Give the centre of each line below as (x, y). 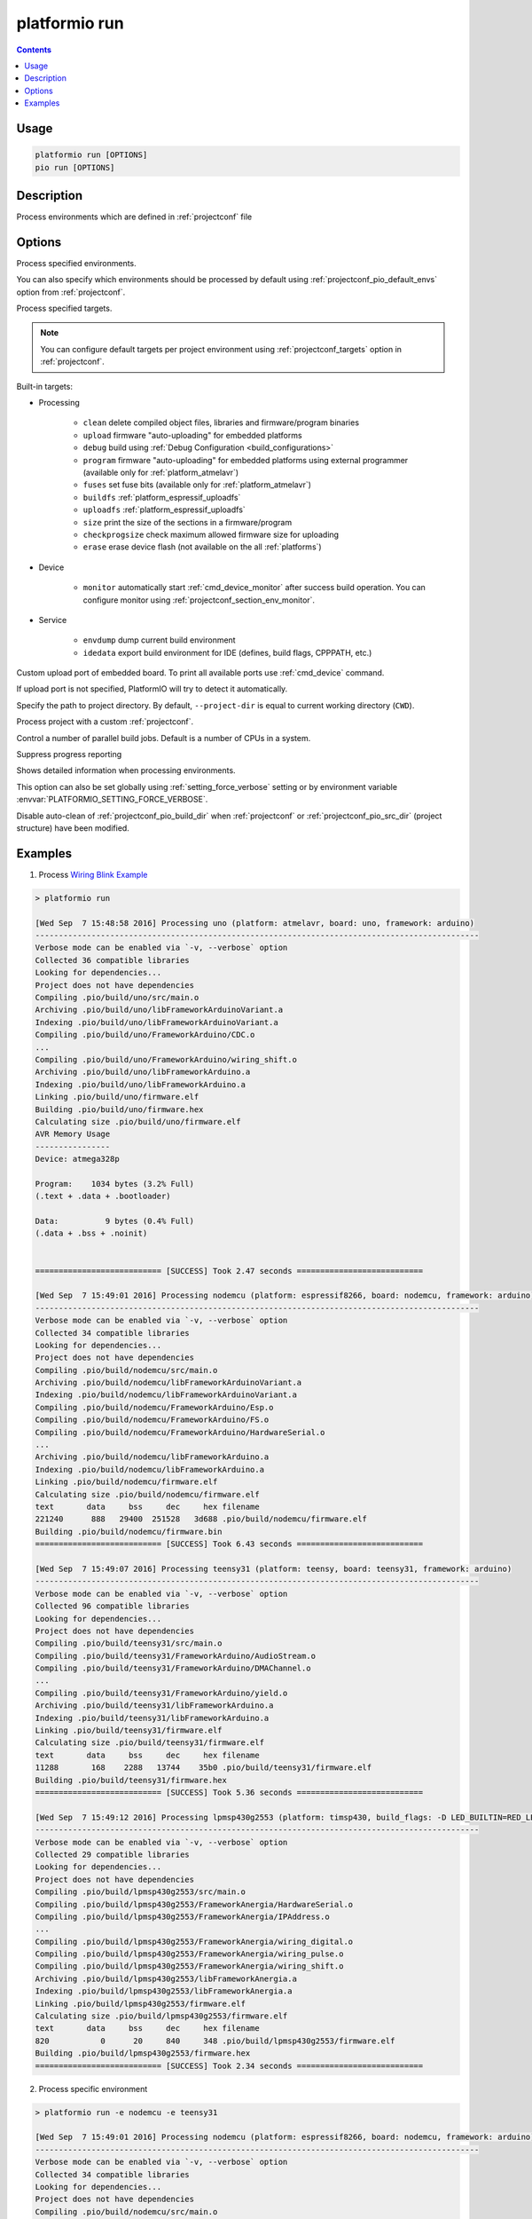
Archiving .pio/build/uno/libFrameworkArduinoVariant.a (159, 1010)
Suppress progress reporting (69, 754)
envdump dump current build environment (159, 640)
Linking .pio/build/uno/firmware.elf (117, 1097)
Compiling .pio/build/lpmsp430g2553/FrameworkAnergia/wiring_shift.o (189, 1966)
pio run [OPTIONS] (75, 167)
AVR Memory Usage (73, 1134)
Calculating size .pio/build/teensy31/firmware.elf (150, 1743)
